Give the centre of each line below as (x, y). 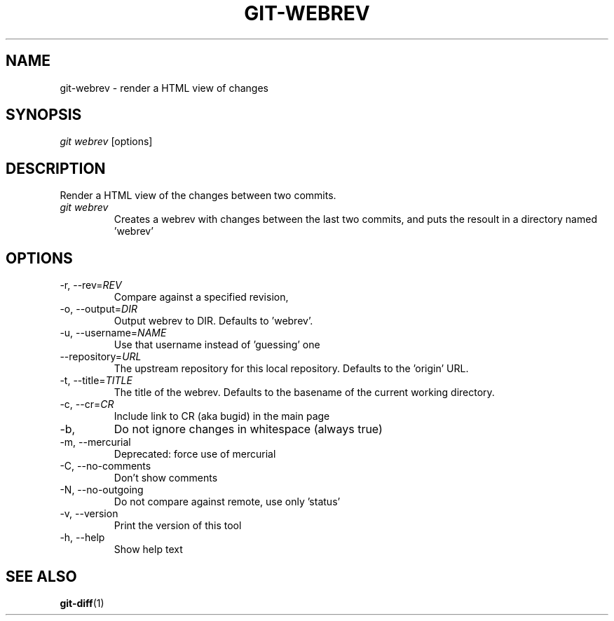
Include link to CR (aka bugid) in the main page (222, 416)
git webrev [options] (106, 142)
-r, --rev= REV (91, 285)
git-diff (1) (82, 603)
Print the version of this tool (178, 526)
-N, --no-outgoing (102, 490)
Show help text (148, 550)
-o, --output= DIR (98, 309)
